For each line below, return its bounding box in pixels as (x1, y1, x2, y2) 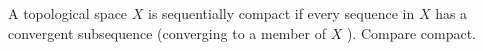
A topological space (8, 3, 128, 23)
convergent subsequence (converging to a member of (8, 22, 326, 43)
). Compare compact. (346, 22, 477, 43)
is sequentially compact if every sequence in (147, 3, 415, 23)
